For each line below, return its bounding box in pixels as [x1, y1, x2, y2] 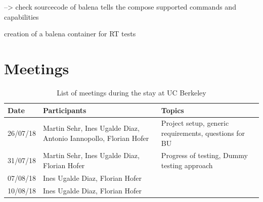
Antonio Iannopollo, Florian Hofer [43, 132, 149, 143]
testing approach [161, 160, 213, 170]
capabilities [4, 11, 39, 22]
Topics [161, 105, 184, 115]
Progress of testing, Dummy [161, 150, 248, 161]
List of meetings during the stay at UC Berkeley [57, 87, 206, 97]
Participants [43, 105, 86, 115]
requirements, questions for [161, 127, 245, 138]
